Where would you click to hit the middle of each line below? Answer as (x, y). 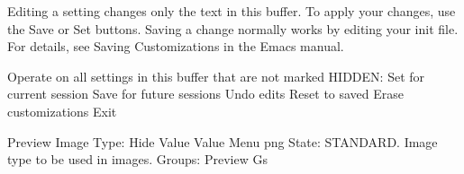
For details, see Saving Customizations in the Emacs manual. (176, 46)
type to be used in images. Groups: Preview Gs (137, 159)
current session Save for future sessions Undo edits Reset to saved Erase (206, 94)
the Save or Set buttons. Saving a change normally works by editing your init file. (233, 28)
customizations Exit (62, 111)
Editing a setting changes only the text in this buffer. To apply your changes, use (232, 11)
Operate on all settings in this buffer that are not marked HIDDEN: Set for (216, 76)
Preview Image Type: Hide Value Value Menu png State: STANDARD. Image (223, 141)
